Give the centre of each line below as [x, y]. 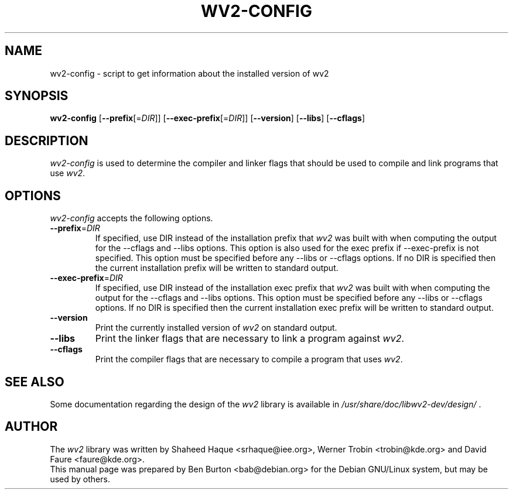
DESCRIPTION [47, 140]
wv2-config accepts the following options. [131, 218]
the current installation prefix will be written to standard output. [217, 268]
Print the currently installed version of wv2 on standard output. [216, 328]
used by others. [80, 479]
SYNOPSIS [37, 96]
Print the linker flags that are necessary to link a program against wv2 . [250, 339]
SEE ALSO [35, 382]
